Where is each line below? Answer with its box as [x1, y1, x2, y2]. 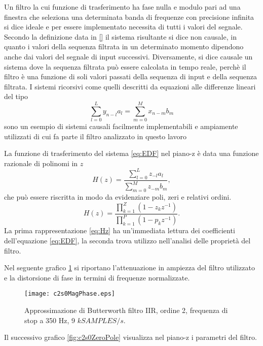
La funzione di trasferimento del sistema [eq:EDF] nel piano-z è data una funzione [4, 148, 259, 159]
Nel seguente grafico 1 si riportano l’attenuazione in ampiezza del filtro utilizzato [4, 262, 255, 273]
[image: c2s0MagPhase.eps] [24, 290, 115, 298]
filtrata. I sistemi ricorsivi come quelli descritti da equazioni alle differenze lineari [4, 81, 256, 91]
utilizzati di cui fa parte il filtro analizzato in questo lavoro [4, 131, 186, 141]
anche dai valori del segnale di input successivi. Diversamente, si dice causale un [4, 51, 253, 61]
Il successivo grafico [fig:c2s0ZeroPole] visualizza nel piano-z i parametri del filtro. [4, 332, 257, 342]
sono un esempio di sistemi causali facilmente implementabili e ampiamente [4, 121, 238, 132]
